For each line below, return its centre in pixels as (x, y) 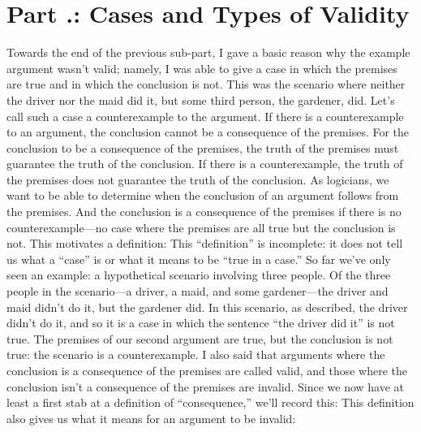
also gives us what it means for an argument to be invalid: (151, 418)
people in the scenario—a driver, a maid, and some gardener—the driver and (198, 291)
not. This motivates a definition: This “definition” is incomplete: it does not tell (205, 243)
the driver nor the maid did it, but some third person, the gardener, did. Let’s (201, 99)
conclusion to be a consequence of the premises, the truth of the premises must (203, 147)
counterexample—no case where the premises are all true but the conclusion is (201, 227)
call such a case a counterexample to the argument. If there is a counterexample (205, 116)
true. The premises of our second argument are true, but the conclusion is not (200, 338)
